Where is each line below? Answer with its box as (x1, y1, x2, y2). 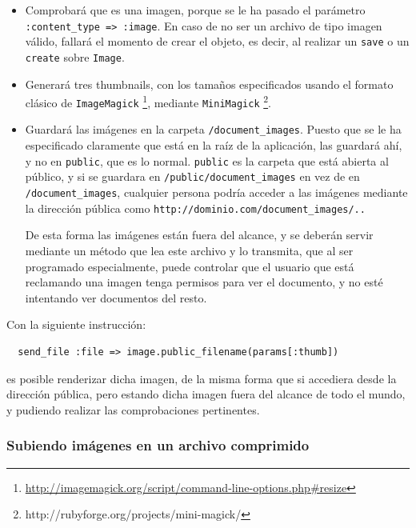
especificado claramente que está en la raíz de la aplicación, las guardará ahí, (25, 137, 402, 154)
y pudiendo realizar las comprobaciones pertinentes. (6, 401, 260, 418)
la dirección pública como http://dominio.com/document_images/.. (25, 199, 366, 216)
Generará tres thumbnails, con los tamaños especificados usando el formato (25, 75, 394, 92)
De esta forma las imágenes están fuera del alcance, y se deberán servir (25, 226, 374, 243)
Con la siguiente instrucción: (6, 316, 146, 333)
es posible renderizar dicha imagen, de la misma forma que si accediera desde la (6, 370, 397, 386)
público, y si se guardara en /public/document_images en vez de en (25, 168, 360, 185)
